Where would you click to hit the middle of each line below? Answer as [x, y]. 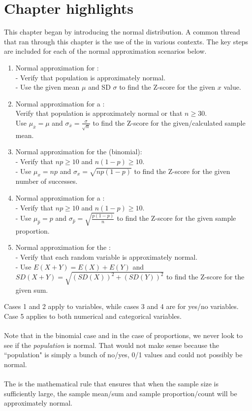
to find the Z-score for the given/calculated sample [169, 122]
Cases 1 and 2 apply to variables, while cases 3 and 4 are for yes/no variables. [121, 306]
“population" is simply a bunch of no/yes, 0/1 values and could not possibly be [123, 355]
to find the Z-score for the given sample [176, 218]
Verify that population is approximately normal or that [99, 113]
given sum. [32, 290]
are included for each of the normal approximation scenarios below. [105, 51]
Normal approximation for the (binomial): [79, 152]
